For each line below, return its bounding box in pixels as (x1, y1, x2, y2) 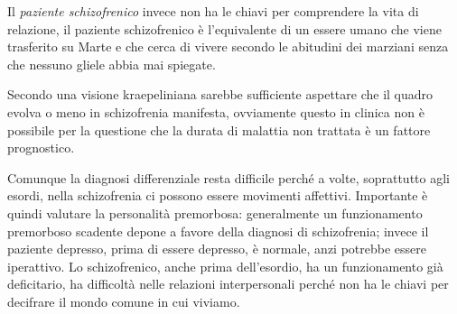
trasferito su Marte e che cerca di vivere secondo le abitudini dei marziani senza (7, 37, 449, 56)
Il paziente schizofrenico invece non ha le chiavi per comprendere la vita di (7, 2, 419, 20)
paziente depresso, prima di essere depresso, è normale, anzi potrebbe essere (7, 239, 426, 258)
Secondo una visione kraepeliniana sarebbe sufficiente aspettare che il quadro (7, 85, 434, 104)
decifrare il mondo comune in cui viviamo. (7, 291, 240, 310)
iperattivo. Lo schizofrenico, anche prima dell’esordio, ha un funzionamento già (7, 256, 443, 275)
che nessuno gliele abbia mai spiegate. (7, 54, 216, 73)
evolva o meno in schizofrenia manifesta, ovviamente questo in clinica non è (7, 102, 424, 121)
